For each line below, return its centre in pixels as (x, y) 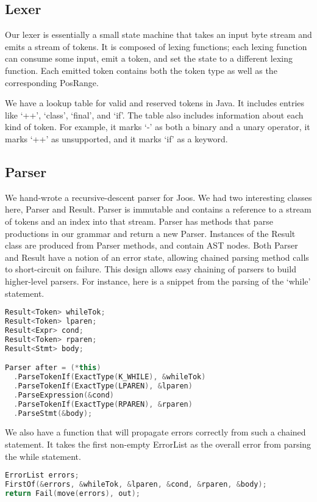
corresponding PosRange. (52, 82)
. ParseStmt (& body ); (53, 413)
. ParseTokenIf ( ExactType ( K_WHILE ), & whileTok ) (110, 377)
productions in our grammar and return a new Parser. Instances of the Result (150, 233)
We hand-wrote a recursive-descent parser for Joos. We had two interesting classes (158, 197)
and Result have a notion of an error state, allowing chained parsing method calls (157, 257)
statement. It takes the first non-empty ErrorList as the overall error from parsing (158, 444)
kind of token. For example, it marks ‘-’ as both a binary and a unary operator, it (158, 127)
